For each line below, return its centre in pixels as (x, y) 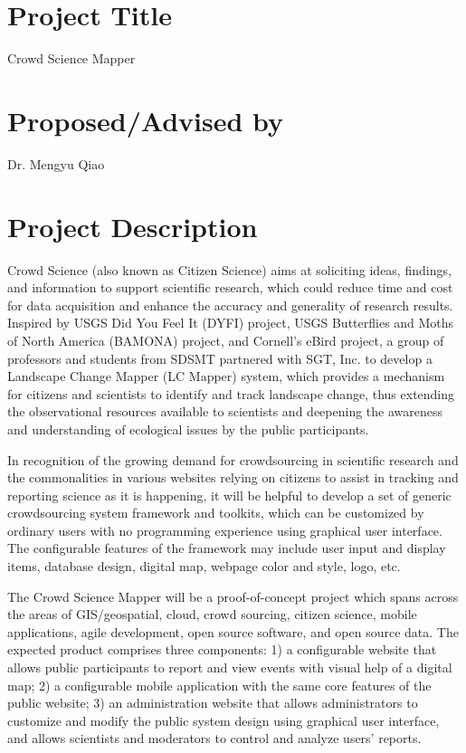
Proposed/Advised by (146, 120)
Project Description (133, 226)
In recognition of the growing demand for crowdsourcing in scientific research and (233, 459)
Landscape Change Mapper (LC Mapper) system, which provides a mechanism (226, 376)
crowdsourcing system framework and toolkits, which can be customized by (216, 513)
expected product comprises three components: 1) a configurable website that (222, 649)
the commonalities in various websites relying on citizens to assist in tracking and (233, 477)
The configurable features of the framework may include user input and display (227, 548)
